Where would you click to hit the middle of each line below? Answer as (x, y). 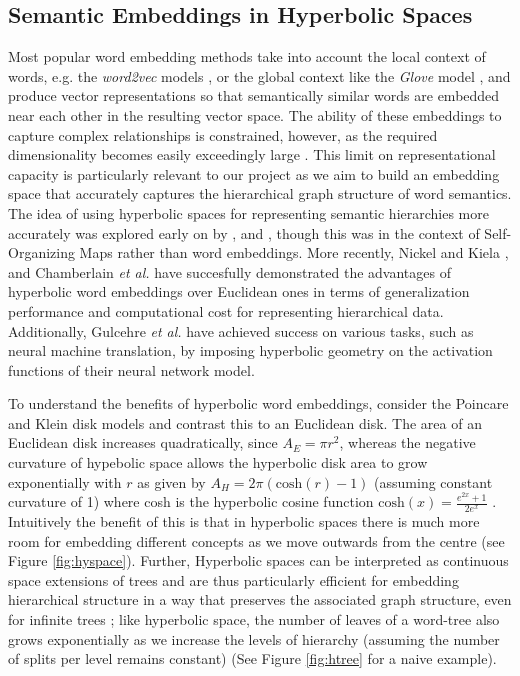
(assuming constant (433, 481)
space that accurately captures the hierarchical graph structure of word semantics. (260, 193)
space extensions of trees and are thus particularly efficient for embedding (233, 579)
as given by (171, 481)
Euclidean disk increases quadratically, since (143, 442)
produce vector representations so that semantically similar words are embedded (254, 95)
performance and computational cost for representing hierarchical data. (226, 310)
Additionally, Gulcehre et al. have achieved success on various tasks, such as (241, 330)
